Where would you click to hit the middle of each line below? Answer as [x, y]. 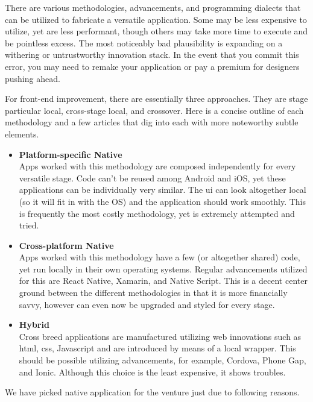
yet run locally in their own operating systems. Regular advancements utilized [163, 269]
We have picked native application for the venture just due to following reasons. [152, 392]
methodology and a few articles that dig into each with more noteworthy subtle [152, 122]
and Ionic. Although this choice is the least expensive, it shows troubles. [152, 372]
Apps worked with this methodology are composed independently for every [157, 166]
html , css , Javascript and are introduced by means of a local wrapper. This [157, 348]
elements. [22, 133]
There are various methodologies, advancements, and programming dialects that [153, 7]
